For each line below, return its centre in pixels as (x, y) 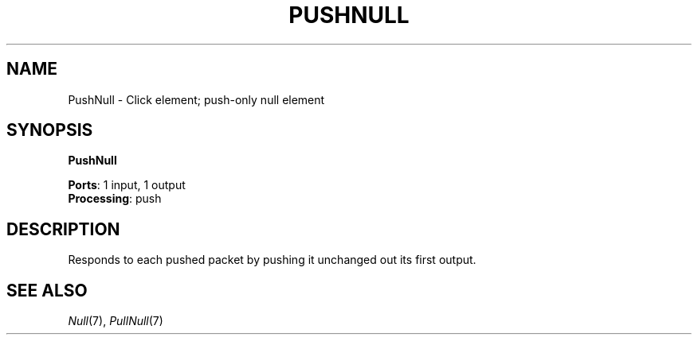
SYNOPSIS (50, 130)
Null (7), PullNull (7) (116, 321)
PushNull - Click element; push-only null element (196, 99)
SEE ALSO (47, 290)
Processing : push (115, 199)
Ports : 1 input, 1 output (127, 185)
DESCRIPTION (63, 229)
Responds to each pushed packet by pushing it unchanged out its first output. (272, 260)
